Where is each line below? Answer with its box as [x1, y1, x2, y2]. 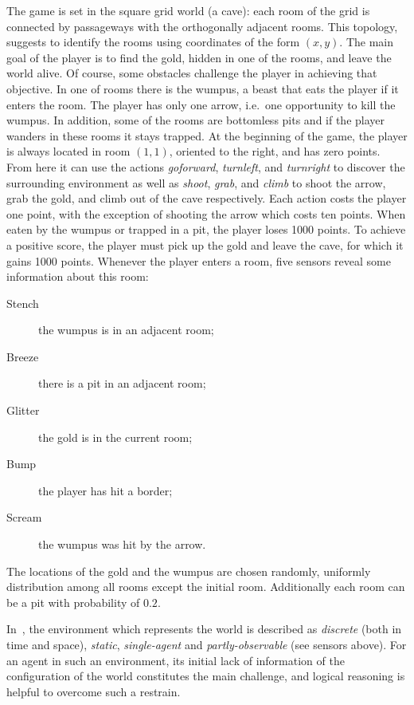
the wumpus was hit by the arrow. [38, 536, 206, 553]
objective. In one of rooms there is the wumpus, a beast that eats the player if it [6, 80, 399, 96]
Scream [6, 509, 42, 526]
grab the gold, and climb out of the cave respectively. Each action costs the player [6, 190, 407, 207]
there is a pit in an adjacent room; [38, 375, 206, 392]
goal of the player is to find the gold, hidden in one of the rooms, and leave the [6, 49, 392, 65]
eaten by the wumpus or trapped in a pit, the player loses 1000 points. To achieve [6, 221, 406, 238]
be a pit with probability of [6, 593, 140, 610]
